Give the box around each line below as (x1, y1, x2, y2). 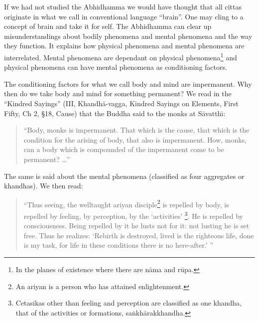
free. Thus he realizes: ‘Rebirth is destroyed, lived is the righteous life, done (23, 230, 254, 240)
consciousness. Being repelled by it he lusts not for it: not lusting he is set (23, 220, 250, 231)
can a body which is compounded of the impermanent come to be (23, 144, 224, 155)
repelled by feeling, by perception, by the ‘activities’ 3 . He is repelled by (23, 209, 243, 221)
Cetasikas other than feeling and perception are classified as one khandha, (15, 298, 242, 308)
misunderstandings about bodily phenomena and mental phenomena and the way (4, 30, 253, 41)
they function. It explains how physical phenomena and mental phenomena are (4, 40, 245, 51)
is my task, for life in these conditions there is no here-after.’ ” (23, 240, 213, 250)
